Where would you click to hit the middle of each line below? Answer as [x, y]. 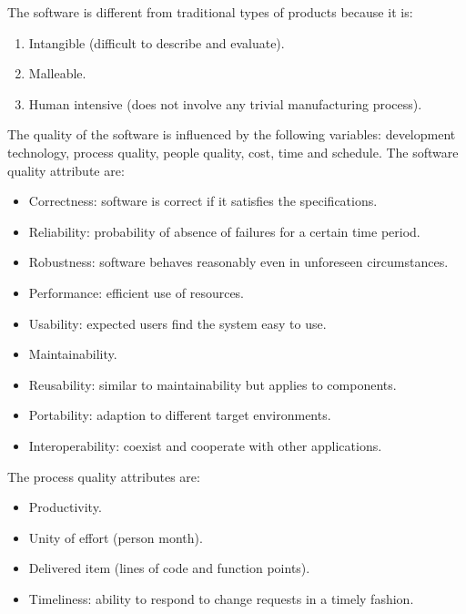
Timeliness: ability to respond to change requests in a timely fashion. [221, 598]
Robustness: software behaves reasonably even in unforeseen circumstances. [238, 262]
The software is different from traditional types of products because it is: [210, 12]
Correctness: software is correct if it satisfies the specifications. [203, 201]
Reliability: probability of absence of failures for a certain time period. [224, 231]
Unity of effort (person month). [116, 537]
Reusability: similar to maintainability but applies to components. [213, 384]
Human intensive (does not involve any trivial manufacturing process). [225, 103]
